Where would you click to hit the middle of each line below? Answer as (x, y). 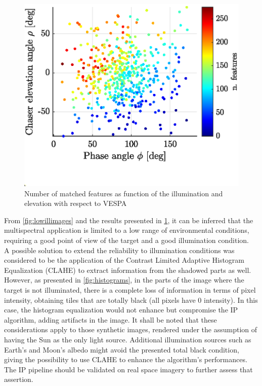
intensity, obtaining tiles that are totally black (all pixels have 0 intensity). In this (131, 300)
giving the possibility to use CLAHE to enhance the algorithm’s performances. (126, 359)
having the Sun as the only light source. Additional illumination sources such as (128, 339)
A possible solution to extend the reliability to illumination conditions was (119, 250)
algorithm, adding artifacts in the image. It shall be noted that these (111, 319)
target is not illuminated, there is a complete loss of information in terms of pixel (130, 290)
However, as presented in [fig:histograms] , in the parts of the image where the (124, 280)
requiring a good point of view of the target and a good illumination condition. (126, 240)
